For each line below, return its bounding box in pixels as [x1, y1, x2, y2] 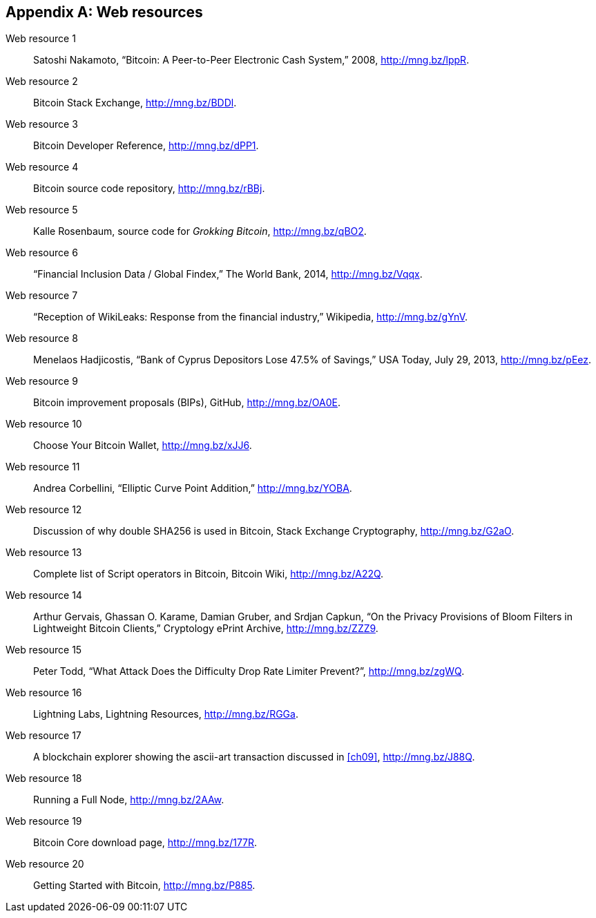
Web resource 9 [6, 375, 78, 388]
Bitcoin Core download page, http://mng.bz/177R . [33, 836, 258, 849]
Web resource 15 [6, 644, 82, 656]
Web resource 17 [6, 729, 81, 742]
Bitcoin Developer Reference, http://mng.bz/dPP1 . [33, 140, 259, 152]
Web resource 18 [6, 772, 82, 785]
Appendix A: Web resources [6, 3, 203, 21]
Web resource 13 [6, 546, 82, 559]
